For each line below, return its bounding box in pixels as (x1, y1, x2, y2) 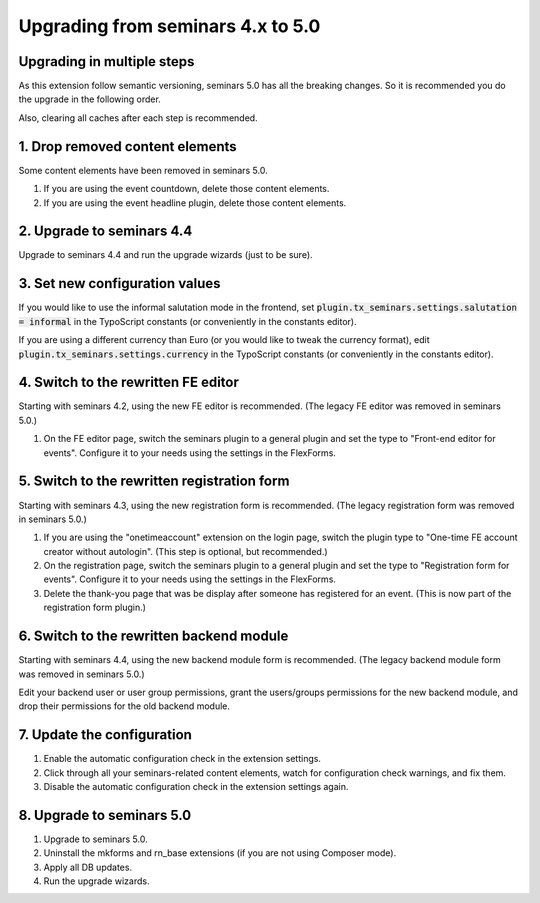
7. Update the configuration (18, 726, 192, 744)
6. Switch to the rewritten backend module (18, 628, 289, 645)
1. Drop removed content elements (18, 138, 237, 155)
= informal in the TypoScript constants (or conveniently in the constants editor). (18, 315, 357, 327)
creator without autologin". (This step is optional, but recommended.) (43, 545, 329, 557)
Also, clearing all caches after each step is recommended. (18, 111, 259, 124)
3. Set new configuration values (18, 275, 221, 292)
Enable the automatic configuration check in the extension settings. (43, 753, 322, 765)
